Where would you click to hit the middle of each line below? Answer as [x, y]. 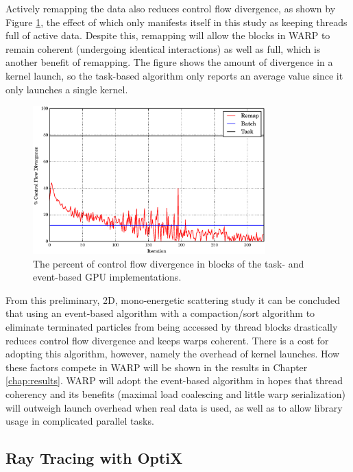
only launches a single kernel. [67, 89]
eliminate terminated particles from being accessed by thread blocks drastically [172, 327]
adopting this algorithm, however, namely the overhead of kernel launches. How [173, 354]
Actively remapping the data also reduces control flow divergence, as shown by [171, 8]
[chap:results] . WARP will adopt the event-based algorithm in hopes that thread [174, 380]
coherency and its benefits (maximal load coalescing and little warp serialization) [175, 394]
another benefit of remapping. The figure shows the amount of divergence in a [169, 62]
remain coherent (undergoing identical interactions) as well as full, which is [163, 48]
